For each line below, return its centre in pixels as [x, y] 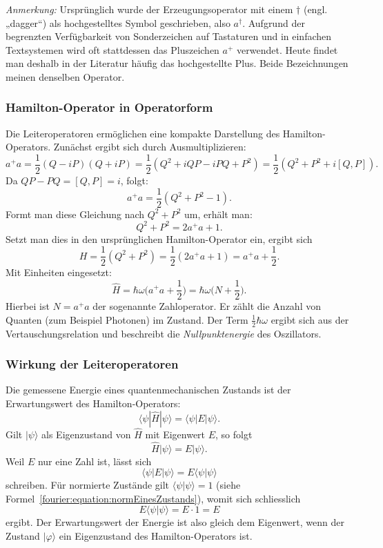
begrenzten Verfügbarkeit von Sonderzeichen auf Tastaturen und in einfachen [169, 36]
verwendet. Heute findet [287, 49]
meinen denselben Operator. [65, 76]
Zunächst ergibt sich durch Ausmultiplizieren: [150, 147]
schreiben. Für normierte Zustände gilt [88, 485]
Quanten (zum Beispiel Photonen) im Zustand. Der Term [127, 319]
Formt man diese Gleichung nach [75, 214]
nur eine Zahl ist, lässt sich [95, 461]
